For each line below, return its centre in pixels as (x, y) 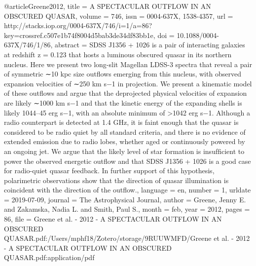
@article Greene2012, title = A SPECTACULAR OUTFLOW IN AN (108, 6)
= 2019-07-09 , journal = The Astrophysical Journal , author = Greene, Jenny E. (125, 199)
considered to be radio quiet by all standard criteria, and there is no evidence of (125, 132)
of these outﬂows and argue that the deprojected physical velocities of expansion (126, 93)
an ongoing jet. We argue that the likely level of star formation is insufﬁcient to (124, 151)
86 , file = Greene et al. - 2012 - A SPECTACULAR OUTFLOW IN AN (113, 219)
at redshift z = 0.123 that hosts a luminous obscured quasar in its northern (118, 54)
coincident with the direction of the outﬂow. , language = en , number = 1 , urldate (128, 190)
